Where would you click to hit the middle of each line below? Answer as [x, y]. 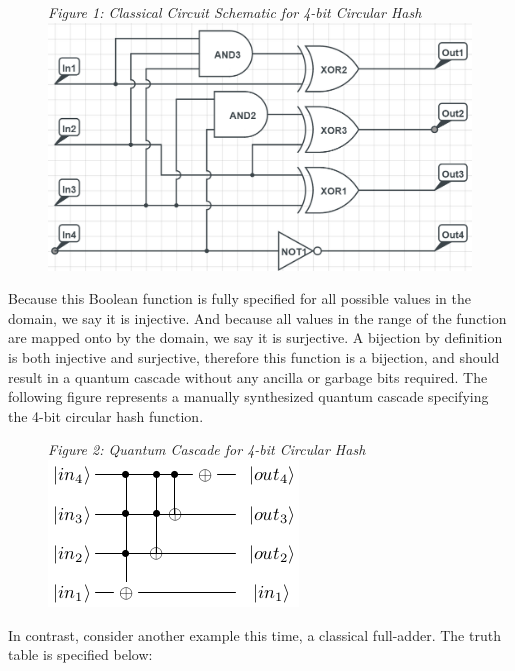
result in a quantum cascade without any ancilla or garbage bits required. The [248, 376]
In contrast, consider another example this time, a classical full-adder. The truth [254, 634]
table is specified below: [80, 654]
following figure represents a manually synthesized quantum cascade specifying [248, 396]
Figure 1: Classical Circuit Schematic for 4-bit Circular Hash [235, 12]
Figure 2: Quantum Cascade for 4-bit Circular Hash [207, 449]
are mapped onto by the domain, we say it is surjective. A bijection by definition [255, 337]
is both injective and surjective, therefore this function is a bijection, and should [254, 356]
